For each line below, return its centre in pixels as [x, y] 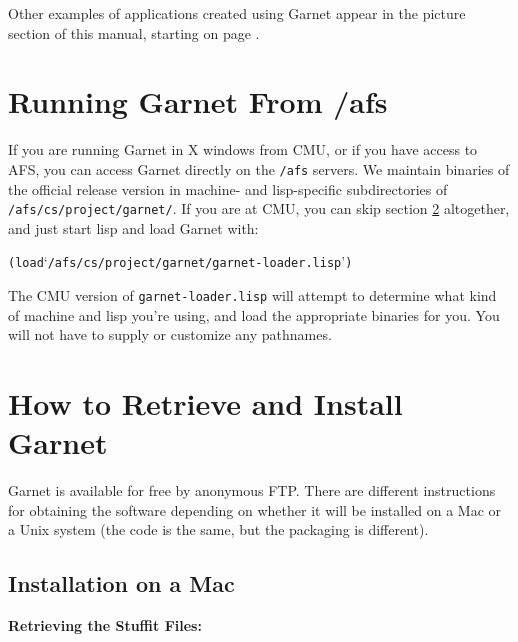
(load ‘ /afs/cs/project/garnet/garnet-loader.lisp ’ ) [180, 261]
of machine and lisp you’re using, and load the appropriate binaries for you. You [254, 314]
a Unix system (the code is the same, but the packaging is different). [218, 529]
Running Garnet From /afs [198, 101]
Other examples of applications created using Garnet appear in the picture [237, 13]
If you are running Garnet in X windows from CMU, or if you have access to [243, 149]
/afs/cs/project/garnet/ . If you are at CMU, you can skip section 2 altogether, [259, 208]
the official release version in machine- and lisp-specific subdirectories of [228, 188]
